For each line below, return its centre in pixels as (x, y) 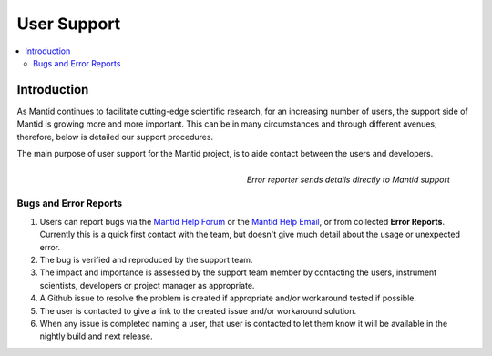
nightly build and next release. (97, 336)
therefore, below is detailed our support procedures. (115, 137)
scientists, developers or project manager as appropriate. (147, 285)
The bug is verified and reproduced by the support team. (146, 259)
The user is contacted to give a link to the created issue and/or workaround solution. (198, 310)
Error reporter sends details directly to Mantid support (348, 180)
